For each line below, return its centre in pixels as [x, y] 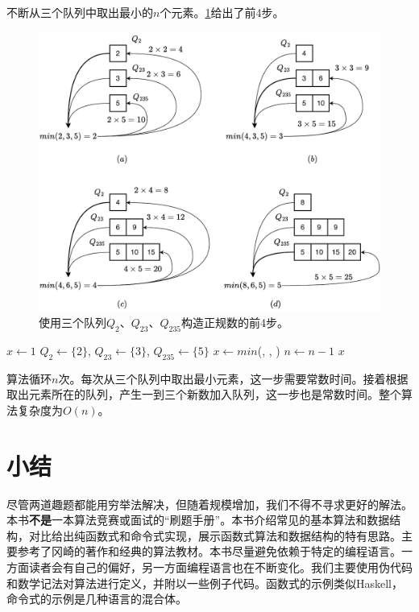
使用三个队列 [73, 323]
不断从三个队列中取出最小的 [80, 12]
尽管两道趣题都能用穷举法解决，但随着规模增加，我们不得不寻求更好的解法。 [209, 504]
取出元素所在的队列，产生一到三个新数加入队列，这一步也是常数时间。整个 [204, 394]
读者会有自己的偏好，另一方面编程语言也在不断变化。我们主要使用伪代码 [220, 567]
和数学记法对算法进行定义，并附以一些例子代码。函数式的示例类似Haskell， [205, 583]
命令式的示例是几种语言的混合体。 [97, 599]
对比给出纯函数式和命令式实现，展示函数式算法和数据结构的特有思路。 [215, 535]
